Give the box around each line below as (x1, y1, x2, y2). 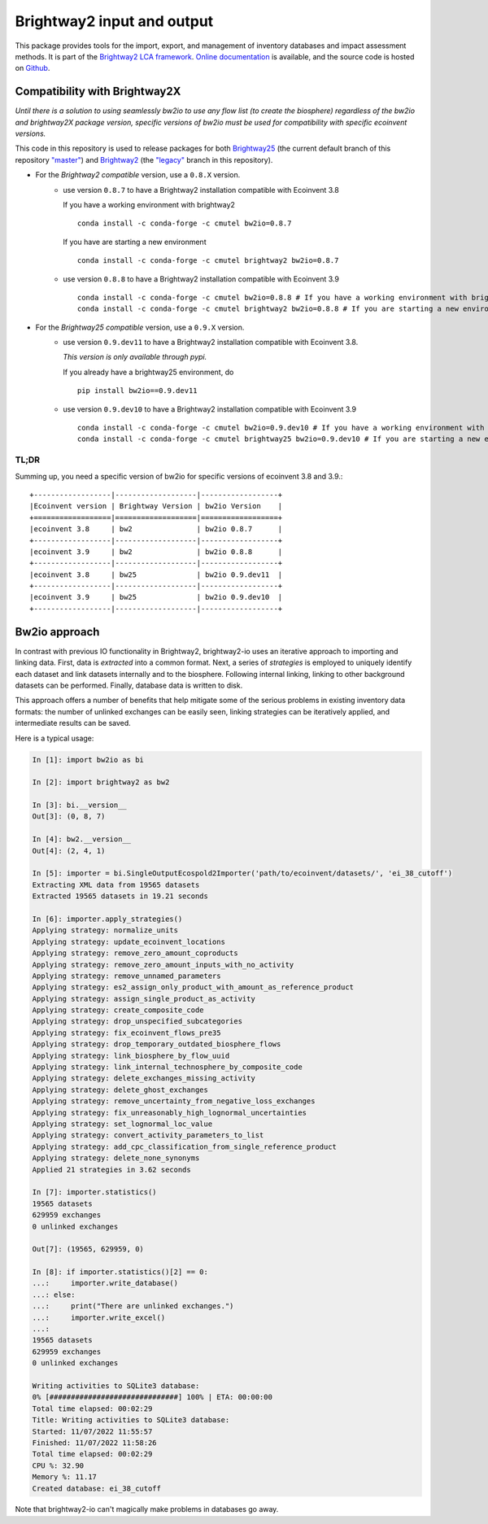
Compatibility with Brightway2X (15, 85, 181, 98)
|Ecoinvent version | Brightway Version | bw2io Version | (29, 501, 283, 511)
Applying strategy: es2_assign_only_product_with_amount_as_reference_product (32, 983, 354, 992)
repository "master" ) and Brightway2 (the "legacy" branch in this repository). (15, 155, 273, 164)
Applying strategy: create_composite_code (32, 1006, 204, 1015)
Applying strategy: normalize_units (32, 926, 179, 935)
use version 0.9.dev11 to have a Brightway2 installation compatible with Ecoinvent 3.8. (63, 338, 359, 347)
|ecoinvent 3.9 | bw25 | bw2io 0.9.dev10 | (29, 592, 283, 602)
